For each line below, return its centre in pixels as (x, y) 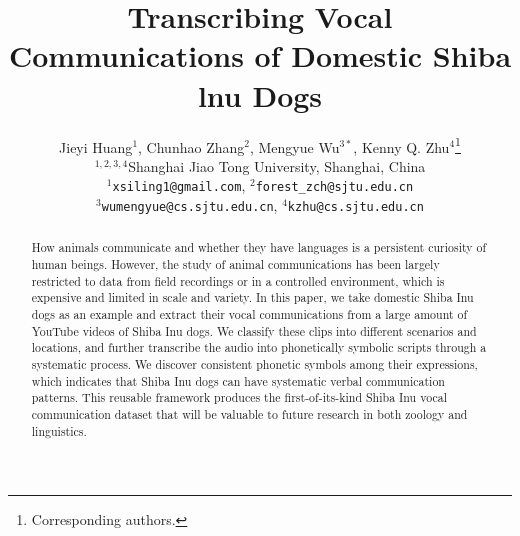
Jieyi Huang (96, 146)
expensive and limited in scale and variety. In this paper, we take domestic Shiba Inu (252, 297)
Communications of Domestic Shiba (260, 55)
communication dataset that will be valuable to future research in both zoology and (249, 414)
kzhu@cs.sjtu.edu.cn (355, 207)
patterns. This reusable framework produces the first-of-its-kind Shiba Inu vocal (239, 397)
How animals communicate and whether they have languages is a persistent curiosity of (259, 247)
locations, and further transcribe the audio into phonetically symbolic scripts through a (259, 347)
